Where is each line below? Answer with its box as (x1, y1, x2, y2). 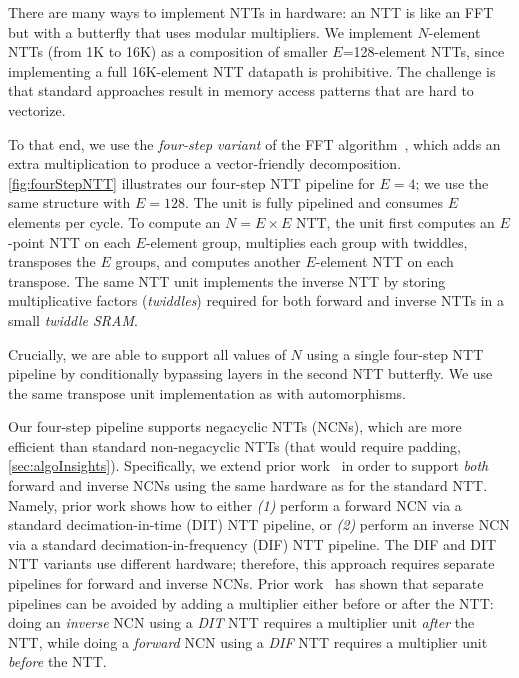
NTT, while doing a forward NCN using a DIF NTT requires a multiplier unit (8, 631, 488, 652)
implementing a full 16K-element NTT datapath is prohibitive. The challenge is (8, 60, 496, 81)
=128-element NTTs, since (342, 41, 505, 62)
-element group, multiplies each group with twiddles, (145, 231, 468, 252)
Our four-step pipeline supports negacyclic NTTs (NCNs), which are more (8, 416, 462, 437)
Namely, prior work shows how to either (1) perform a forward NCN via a (8, 494, 462, 515)
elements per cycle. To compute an (8, 211, 221, 232)
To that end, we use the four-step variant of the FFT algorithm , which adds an (8, 133, 501, 154)
